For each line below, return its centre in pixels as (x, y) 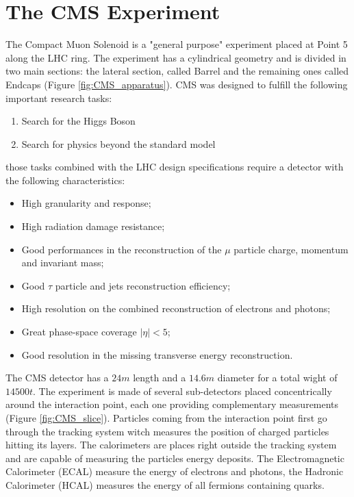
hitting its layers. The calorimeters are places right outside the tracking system (171, 445)
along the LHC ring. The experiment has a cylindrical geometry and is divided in (176, 57)
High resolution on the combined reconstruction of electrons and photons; (176, 308)
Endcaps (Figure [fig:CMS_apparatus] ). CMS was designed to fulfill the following (177, 84)
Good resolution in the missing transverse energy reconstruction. (157, 354)
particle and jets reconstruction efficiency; (143, 285)
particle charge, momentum (291, 249)
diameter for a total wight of (277, 378)
